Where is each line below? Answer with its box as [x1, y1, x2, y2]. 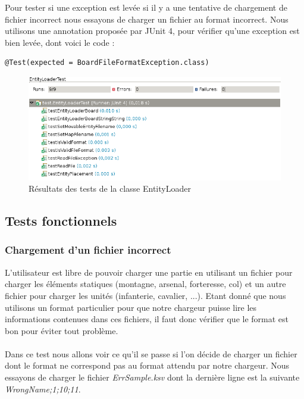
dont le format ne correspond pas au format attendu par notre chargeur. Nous [5, 359, 290, 372]
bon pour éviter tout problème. [5, 324, 118, 336]
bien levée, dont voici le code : [5, 36, 115, 48]
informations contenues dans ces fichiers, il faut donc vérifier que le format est [5, 313, 289, 325]
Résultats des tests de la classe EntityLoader [29, 182, 191, 195]
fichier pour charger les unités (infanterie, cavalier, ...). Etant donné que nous [5, 289, 286, 301]
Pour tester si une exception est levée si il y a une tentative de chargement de [5, 1, 287, 13]
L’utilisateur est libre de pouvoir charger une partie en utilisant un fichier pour [5, 266, 293, 278]
